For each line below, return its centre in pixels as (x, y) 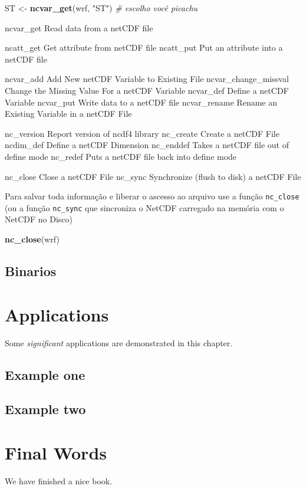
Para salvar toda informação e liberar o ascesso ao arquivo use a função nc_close (152, 196)
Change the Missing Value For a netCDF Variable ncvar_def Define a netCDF (147, 90)
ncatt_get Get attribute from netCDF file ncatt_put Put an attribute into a (144, 47)
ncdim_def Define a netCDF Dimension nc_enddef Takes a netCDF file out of (147, 145)
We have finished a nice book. (59, 480)
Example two (45, 409)
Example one (45, 374)
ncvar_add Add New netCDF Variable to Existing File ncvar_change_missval (147, 79)
